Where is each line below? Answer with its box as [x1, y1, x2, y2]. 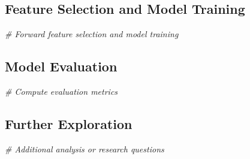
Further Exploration [5, 114, 132, 133]
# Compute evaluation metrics [5, 85, 118, 97]
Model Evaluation [5, 57, 118, 76]
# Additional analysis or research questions [5, 142, 164, 155]
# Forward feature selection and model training [5, 28, 179, 40]
